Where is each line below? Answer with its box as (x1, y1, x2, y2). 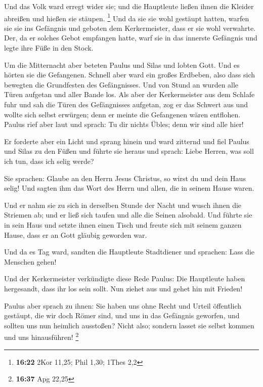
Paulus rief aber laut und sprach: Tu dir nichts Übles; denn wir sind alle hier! (4, 119, 244, 130)
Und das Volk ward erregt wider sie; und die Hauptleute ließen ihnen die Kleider (4, 1, 254, 11)
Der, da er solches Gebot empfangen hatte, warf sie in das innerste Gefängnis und (4, 32, 257, 43)
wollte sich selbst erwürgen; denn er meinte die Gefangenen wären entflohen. (4, 109, 241, 119)
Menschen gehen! (4, 256, 57, 267)
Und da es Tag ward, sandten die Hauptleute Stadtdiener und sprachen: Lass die (4, 246, 254, 257)
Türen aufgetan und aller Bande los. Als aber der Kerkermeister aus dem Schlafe (4, 89, 255, 100)
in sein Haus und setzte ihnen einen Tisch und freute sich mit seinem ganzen (4, 219, 242, 230)
